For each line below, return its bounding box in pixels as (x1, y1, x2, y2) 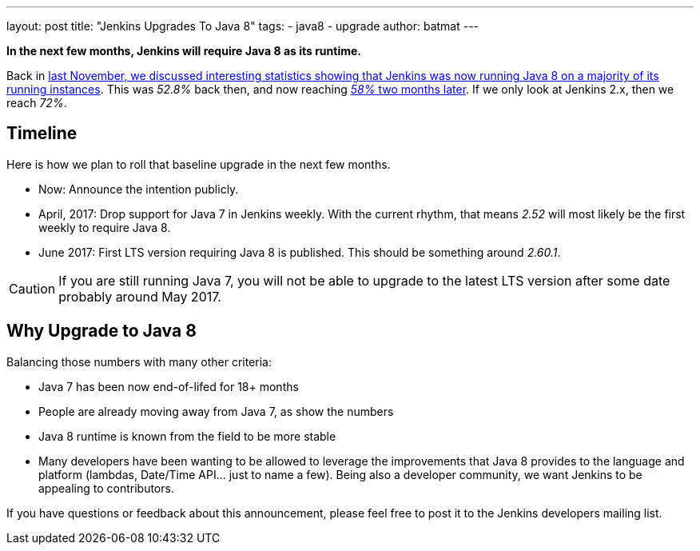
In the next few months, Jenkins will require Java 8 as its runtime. (6, 44, 362, 58)
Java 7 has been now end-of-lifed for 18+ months (38, 379, 299, 393)
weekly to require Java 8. (38, 220, 171, 234)
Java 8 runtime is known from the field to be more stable (38, 429, 336, 443)
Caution (9, 280, 56, 297)
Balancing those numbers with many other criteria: (6, 354, 272, 369)
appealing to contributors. (38, 481, 174, 495)
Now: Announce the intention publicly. (38, 182, 239, 196)
